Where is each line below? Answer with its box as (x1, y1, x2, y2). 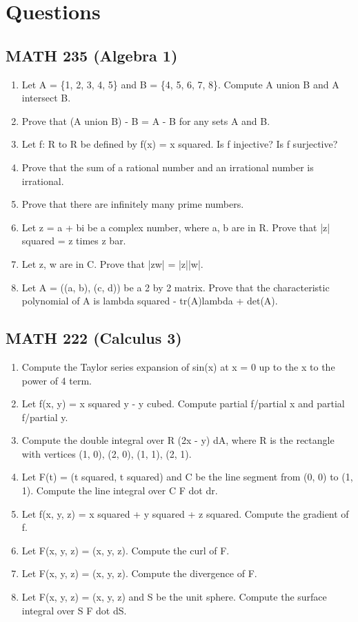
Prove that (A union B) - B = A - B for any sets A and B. (21, 113, 270, 128)
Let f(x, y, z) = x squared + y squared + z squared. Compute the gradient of (21, 506, 349, 521)
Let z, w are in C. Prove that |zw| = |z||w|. (21, 256, 203, 271)
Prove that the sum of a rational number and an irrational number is (21, 159, 314, 174)
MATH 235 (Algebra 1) (6, 44, 178, 66)
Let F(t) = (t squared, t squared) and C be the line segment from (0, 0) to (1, (21, 469, 353, 484)
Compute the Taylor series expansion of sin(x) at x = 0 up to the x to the (21, 359, 335, 373)
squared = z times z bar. (21, 233, 126, 248)
